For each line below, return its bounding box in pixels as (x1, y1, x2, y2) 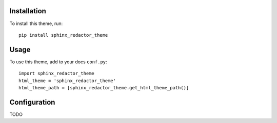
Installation (9, 7, 46, 15)
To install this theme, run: (9, 20, 63, 27)
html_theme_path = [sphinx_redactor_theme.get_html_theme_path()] (18, 85, 189, 90)
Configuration (9, 97, 55, 107)
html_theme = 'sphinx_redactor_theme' (18, 78, 116, 84)
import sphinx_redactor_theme (18, 70, 95, 77)
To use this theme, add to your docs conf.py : (9, 59, 107, 65)
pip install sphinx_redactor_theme (18, 32, 108, 38)
